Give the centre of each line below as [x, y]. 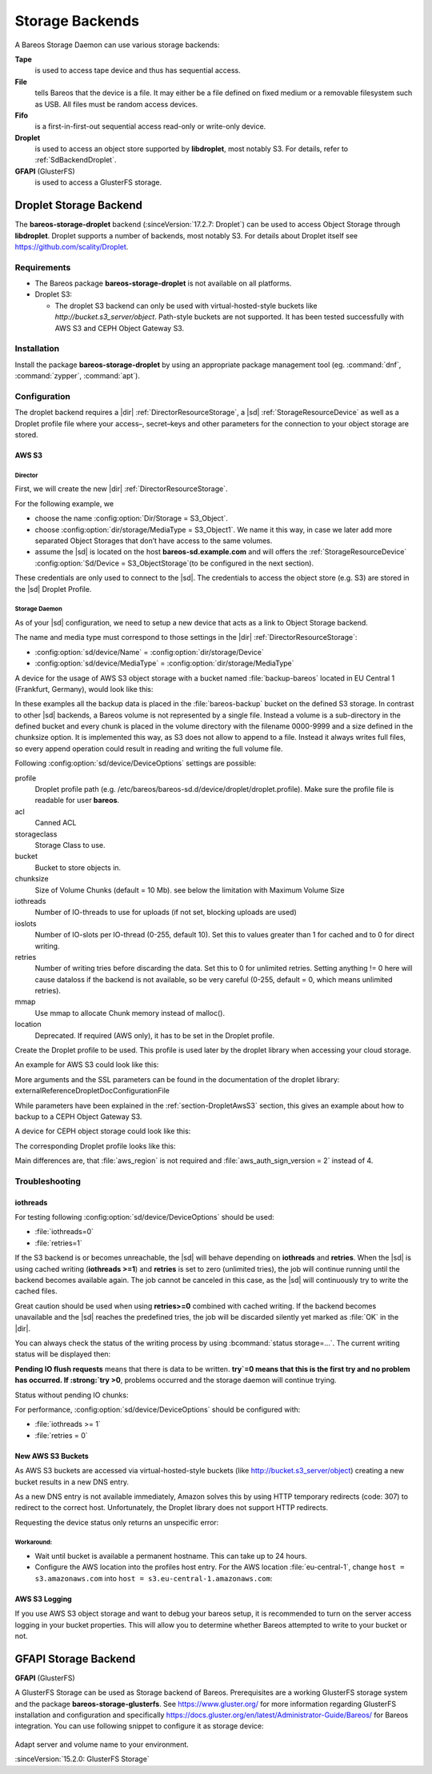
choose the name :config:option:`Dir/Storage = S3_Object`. [131, 518]
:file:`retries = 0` [61, 1435]
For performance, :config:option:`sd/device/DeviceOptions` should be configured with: [158, 1409]
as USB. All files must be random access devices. [116, 104]
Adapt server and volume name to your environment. [102, 1744]
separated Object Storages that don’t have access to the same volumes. [154, 541]
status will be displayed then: [63, 1354]
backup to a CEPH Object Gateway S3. [78, 1117]
